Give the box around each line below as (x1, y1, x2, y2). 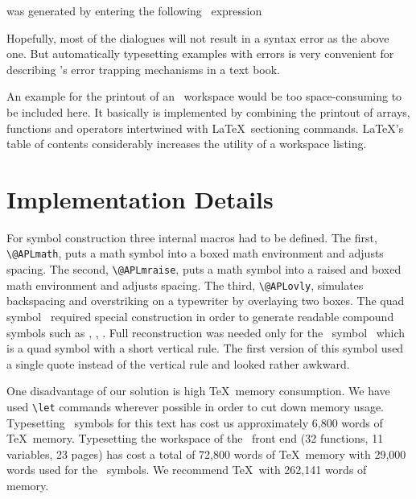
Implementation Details (6, 182, 274, 215)
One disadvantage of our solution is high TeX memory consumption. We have (6, 382, 390, 399)
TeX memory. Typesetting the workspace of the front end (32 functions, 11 (6, 430, 384, 447)
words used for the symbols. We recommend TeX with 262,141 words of (6, 461, 367, 478)
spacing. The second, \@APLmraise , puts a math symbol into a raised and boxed (6, 261, 402, 278)
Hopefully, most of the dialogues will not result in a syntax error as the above (6, 29, 389, 46)
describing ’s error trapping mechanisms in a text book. (6, 60, 281, 77)
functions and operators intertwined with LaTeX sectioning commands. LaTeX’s (6, 119, 404, 136)
